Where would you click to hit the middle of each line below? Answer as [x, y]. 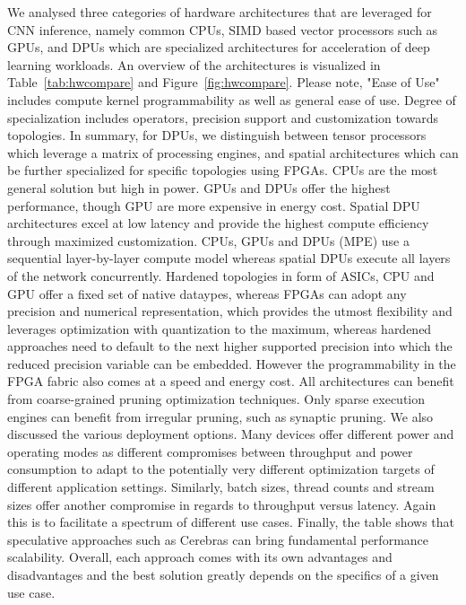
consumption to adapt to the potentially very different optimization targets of [221, 469]
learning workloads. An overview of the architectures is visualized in [194, 64]
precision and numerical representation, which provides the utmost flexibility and [230, 311]
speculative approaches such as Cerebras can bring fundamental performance [218, 539]
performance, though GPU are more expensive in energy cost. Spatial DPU [214, 205]
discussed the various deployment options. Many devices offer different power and [231, 434]
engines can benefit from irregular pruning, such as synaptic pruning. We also [220, 416]
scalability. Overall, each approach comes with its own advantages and [200, 557]
